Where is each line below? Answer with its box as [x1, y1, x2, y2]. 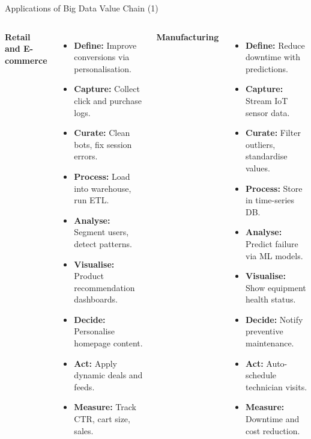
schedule [246, 369, 277, 381]
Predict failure [246, 237, 298, 250]
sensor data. [246, 106, 290, 118]
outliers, [246, 138, 276, 150]
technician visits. [246, 380, 307, 393]
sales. [74, 424, 94, 437]
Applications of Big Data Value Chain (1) [5, 2, 159, 14]
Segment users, [74, 226, 129, 238]
